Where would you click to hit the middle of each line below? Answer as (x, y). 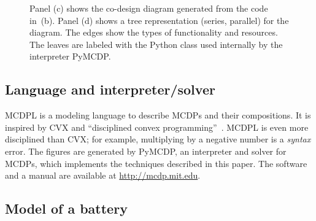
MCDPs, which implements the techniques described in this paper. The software (156, 163)
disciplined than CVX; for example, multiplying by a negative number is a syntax (158, 139)
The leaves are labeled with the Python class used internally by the (156, 44)
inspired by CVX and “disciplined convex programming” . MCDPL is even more (157, 127)
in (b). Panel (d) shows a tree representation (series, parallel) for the (159, 20)
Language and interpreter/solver (110, 89)
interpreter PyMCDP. (70, 56)
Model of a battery (66, 208)
